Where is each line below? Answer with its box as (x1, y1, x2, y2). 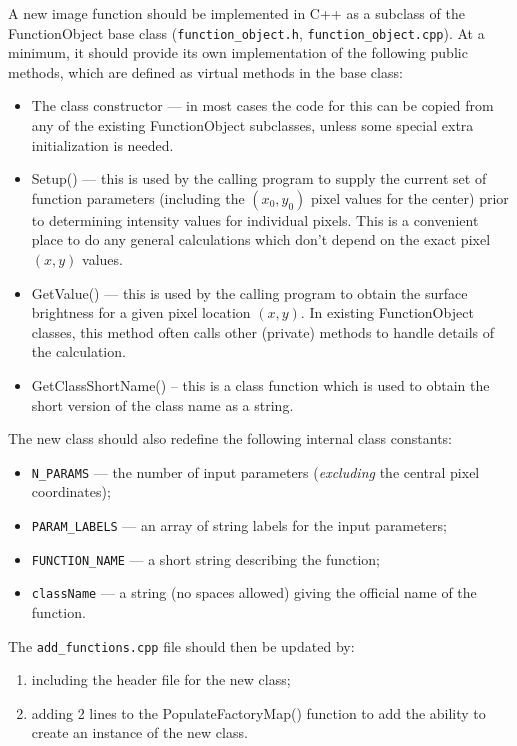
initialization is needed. (31, 134, 174, 155)
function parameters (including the (31, 187, 245, 208)
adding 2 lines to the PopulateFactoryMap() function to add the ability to (31, 702, 486, 723)
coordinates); (31, 481, 111, 502)
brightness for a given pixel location (31, 302, 251, 323)
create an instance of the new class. (31, 722, 248, 743)
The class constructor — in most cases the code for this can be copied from (31, 95, 494, 116)
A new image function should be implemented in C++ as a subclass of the (8, 3, 465, 23)
